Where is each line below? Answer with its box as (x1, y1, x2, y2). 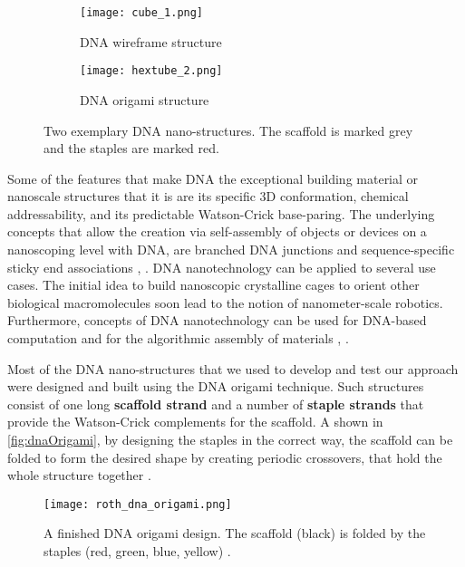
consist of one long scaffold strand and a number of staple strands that (7, 394, 424, 413)
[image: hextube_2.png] (80, 64, 223, 78)
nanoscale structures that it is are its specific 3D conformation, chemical (7, 187, 409, 206)
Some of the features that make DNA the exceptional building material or (7, 168, 419, 187)
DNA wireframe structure (80, 32, 222, 51)
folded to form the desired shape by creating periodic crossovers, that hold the (7, 447, 442, 466)
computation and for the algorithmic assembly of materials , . (7, 329, 349, 348)
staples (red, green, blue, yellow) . (44, 542, 231, 561)
